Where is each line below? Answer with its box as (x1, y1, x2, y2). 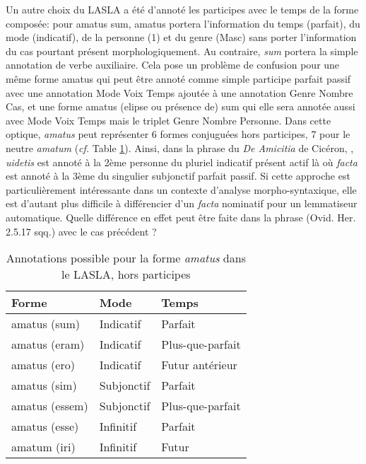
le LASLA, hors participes (61, 266, 191, 283)
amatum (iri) (11, 439, 76, 456)
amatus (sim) (11, 377, 77, 394)
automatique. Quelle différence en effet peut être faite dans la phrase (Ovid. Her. (6, 209, 356, 224)
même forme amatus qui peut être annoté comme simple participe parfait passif (6, 71, 351, 86)
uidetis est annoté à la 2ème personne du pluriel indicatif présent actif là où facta (6, 154, 358, 169)
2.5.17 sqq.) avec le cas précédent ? (6, 224, 157, 238)
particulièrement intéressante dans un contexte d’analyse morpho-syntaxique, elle (6, 182, 357, 197)
